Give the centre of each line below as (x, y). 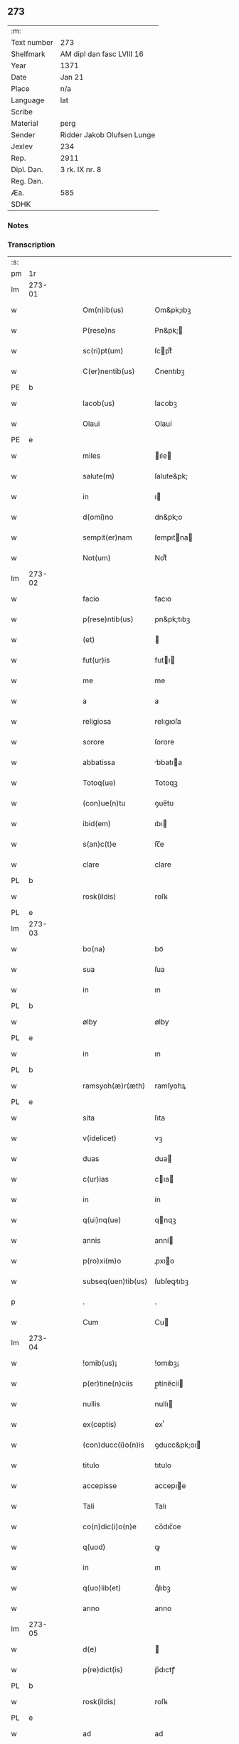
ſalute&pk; (171, 476)
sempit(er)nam (108, 537)
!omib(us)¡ (100, 1363)
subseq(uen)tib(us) (115, 1281)
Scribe (22, 112)
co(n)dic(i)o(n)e (110, 1526)
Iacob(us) (99, 403)
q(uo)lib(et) (102, 1588)
